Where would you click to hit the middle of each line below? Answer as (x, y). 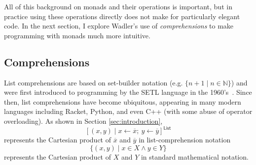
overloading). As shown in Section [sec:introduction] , (83, 121)
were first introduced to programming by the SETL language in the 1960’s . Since (128, 92)
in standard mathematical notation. (195, 156)
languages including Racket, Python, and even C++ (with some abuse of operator (128, 111)
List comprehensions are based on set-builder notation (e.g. (93, 82)
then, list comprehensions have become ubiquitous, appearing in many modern (123, 101)
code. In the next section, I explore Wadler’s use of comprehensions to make (119, 26)
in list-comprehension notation (185, 140)
